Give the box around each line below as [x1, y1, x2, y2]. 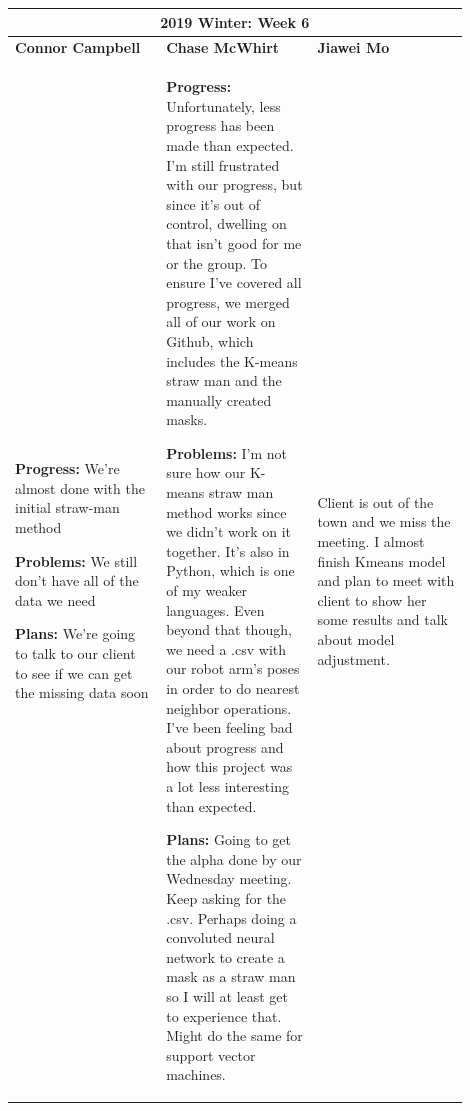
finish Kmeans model [317, 550, 446, 571]
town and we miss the [317, 511, 451, 532]
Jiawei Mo [317, 37, 390, 58]
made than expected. [166, 134, 294, 155]
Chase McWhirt [166, 37, 280, 58]
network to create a [166, 946, 285, 967]
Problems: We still [15, 550, 138, 571]
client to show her [317, 589, 427, 610]
